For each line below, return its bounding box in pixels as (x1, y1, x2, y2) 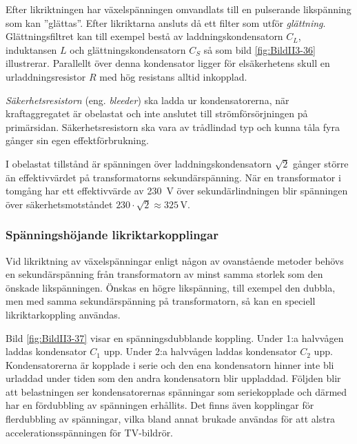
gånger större (293, 156, 349, 170)
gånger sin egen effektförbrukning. (6, 133, 149, 148)
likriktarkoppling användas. (6, 307, 121, 321)
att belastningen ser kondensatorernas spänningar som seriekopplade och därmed (6, 384, 347, 398)
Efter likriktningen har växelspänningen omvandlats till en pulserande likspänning (6, 2, 351, 16)
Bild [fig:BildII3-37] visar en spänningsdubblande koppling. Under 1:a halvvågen (6, 330, 344, 345)
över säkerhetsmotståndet (6, 196, 113, 211)
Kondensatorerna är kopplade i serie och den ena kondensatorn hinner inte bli (6, 357, 334, 372)
